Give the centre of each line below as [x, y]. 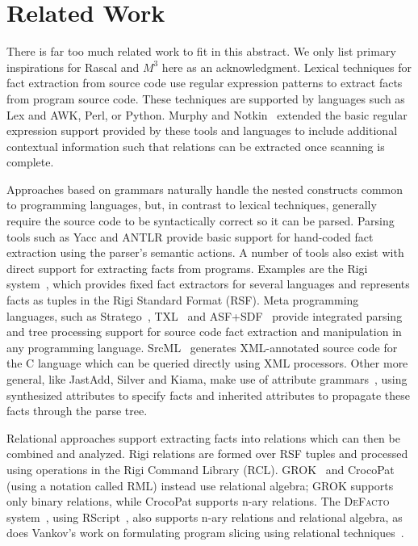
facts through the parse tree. [77, 411]
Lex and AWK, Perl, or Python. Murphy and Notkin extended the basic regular [207, 114]
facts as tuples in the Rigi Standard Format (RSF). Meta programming [183, 300]
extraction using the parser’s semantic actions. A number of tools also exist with [205, 252]
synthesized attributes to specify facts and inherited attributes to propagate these [209, 395]
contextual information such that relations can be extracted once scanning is [196, 146]
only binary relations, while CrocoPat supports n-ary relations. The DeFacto [198, 501]
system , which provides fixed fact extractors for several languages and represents [208, 284]
